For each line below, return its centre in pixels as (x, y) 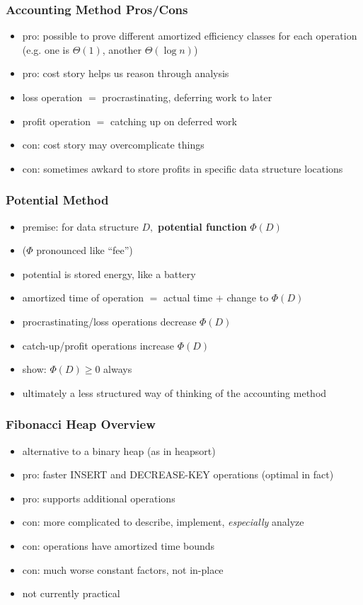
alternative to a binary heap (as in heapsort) (119, 450)
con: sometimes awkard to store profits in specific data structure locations (183, 168)
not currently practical (71, 593)
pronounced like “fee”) (85, 250)
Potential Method (57, 200)
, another (122, 49)
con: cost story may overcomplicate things (113, 145)
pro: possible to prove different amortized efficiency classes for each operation (190, 36)
